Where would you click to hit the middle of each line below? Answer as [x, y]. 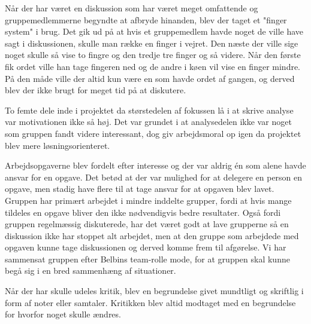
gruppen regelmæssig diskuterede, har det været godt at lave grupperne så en [147, 224]
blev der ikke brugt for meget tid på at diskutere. [96, 90]
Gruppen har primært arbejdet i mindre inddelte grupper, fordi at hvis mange [148, 200]
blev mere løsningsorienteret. [58, 145]
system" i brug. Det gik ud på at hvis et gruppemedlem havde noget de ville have [154, 31]
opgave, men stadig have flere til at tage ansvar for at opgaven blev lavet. [140, 189]
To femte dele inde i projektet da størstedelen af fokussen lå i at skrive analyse [149, 110]
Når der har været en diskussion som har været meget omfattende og [132, 8]
